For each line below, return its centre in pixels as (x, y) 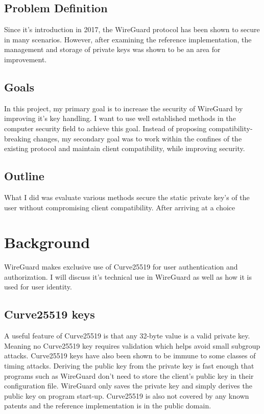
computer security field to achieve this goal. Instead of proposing (105, 128)
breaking (18, 138)
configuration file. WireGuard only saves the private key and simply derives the (128, 386)
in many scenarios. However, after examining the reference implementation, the (128, 39)
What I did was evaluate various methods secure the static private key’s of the (127, 197)
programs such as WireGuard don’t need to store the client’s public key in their (129, 375)
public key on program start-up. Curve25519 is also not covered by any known (127, 395)
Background (47, 242)
